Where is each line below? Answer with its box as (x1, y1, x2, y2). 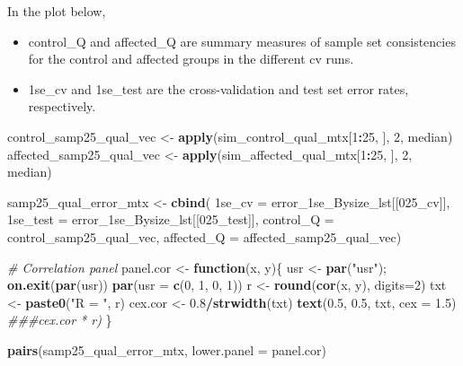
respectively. (28, 97, 96, 116)
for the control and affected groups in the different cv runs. (28, 49, 354, 68)
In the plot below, (7, 2, 106, 20)
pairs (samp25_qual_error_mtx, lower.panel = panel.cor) (7, 340, 326, 359)
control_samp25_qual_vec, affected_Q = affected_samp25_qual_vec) (7, 227, 402, 246)
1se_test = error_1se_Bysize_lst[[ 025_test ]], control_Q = (7, 210, 334, 229)
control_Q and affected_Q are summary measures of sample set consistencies (28, 31, 456, 50)
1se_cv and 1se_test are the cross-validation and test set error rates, (28, 79, 409, 98)
